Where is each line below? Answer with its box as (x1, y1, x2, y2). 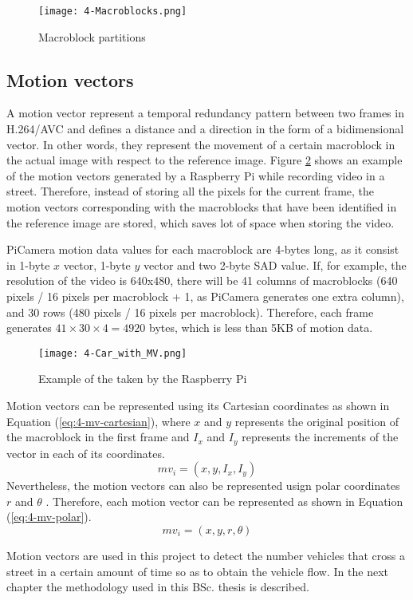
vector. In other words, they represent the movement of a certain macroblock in (6, 136, 395, 152)
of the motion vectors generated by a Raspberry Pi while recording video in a (6, 167, 385, 184)
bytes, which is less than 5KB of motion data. (148, 319, 373, 336)
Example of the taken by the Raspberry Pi (38, 370, 247, 387)
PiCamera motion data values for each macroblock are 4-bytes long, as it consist (6, 241, 399, 258)
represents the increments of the (242, 428, 399, 445)
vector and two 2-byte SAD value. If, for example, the (144, 256, 407, 273)
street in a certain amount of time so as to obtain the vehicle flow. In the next (6, 562, 388, 579)
